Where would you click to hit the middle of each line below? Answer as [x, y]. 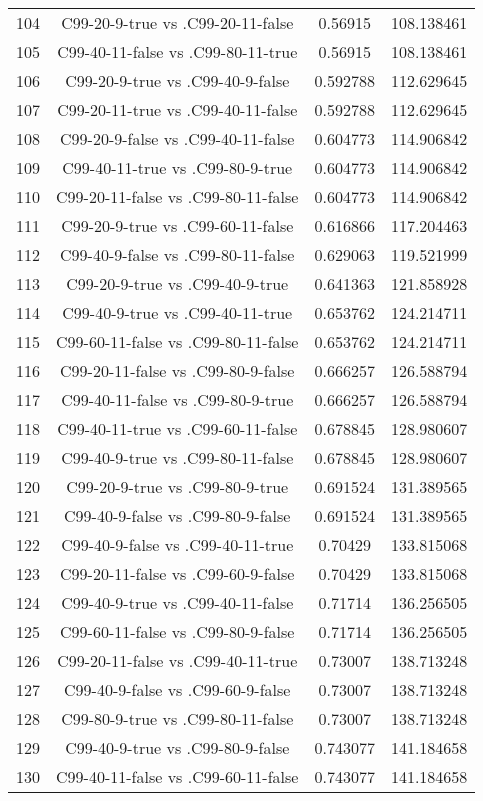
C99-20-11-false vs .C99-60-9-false [177, 573]
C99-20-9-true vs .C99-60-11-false [177, 225]
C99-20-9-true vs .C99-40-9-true [177, 283]
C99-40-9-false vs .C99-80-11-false [177, 254]
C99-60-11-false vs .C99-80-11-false [177, 341]
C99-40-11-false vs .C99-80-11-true [177, 51]
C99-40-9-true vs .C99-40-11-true [177, 312]
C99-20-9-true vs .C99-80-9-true [177, 486]
